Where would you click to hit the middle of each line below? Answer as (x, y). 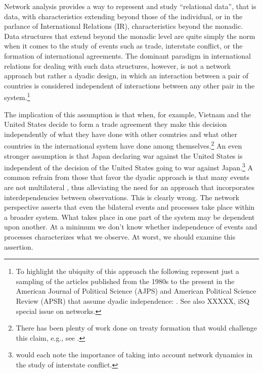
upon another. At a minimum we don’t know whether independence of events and (131, 227)
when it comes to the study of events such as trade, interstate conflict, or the (123, 46)
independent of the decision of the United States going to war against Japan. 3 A (129, 167)
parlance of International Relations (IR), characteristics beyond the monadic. (124, 26)
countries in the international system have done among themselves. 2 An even (123, 145)
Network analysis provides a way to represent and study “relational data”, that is (130, 6)
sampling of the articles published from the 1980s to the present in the (125, 281)
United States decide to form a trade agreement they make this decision (116, 124)
